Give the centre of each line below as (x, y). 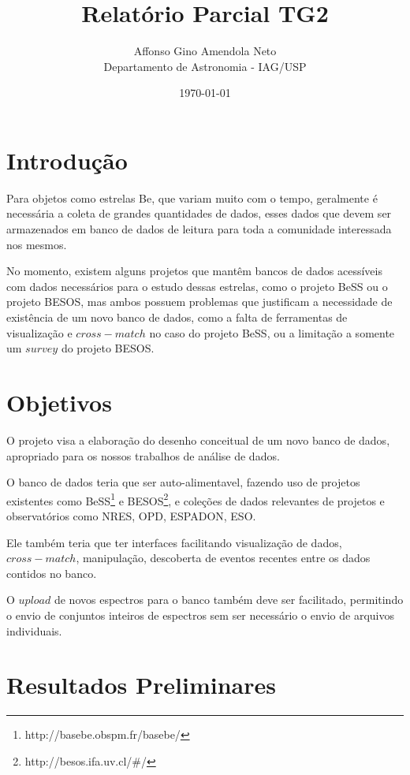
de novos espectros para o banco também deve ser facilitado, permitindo (229, 600)
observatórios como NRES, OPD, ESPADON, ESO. (131, 515)
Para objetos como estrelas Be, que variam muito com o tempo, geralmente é (192, 197)
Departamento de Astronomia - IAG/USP (205, 66)
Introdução (67, 160)
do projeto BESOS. (108, 348)
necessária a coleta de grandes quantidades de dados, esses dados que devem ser (199, 213)
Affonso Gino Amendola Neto (205, 51)
